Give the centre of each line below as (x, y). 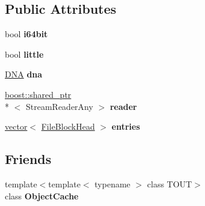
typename (112, 183)
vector (16, 126)
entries (126, 126)
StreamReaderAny (59, 106)
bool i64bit (26, 34)
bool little (24, 54)
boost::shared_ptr (38, 94)
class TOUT (170, 183)
